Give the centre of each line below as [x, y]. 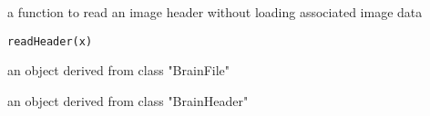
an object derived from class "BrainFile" [119, 70]
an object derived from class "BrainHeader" [128, 100]
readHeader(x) [50, 41]
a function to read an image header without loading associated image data [215, 12]
